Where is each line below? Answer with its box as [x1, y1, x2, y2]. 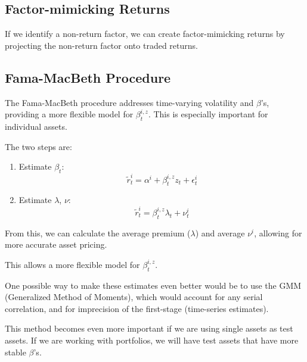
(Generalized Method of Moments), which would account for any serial [5, 291, 263, 303]
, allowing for [254, 226, 302, 239]
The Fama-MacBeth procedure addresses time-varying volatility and [5, 96, 254, 108]
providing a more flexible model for [5, 108, 134, 120]
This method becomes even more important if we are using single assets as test [5, 322, 293, 335]
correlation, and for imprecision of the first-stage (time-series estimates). [5, 302, 269, 314]
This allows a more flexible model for [5, 258, 140, 270]
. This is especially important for [148, 108, 268, 120]
